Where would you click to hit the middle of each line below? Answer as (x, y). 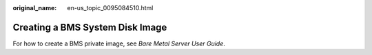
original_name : (35, 8)
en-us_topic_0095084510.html (110, 8)
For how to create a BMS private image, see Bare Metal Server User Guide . (119, 43)
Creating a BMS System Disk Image (90, 27)
